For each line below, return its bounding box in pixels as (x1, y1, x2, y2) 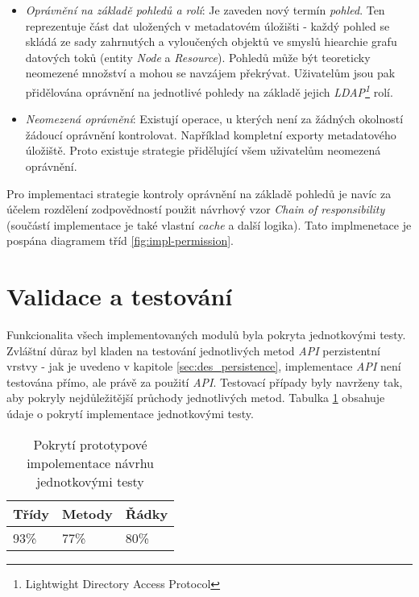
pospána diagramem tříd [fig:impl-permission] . (6, 232, 234, 249)
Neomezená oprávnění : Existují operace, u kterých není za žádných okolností (25, 110, 404, 127)
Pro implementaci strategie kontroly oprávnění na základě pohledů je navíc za (6, 184, 392, 201)
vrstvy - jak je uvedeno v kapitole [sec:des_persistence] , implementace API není (6, 358, 401, 375)
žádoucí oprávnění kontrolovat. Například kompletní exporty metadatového (25, 126, 396, 143)
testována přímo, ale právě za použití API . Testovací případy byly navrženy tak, (6, 373, 403, 390)
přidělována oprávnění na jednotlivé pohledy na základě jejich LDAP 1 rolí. (25, 81, 393, 100)
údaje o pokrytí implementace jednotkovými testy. (6, 405, 254, 422)
